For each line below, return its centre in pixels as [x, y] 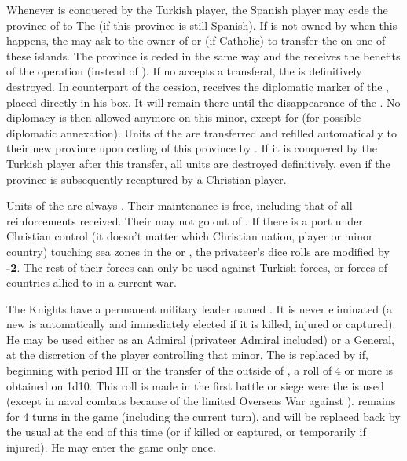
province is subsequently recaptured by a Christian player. [147, 179]
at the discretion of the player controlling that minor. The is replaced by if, [187, 355]
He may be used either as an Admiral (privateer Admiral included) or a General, [201, 339]
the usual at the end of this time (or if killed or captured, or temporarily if [186, 432]
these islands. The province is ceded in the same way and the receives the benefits [203, 55]
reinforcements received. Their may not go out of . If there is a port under [185, 220]
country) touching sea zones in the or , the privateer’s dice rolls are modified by [198, 251]
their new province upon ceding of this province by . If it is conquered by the [192, 148]
